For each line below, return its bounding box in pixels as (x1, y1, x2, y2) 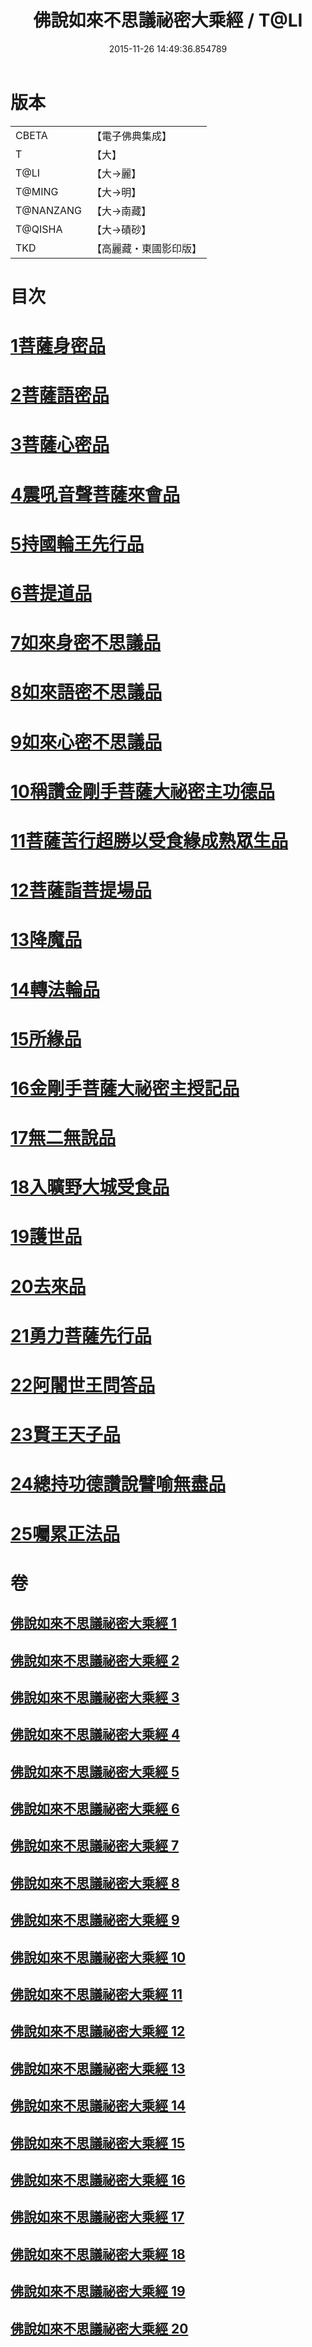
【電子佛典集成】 (91, 129, 173, 143)
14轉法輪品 (10, 978, 101, 1001)
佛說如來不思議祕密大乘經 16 (10, 2172, 186, 2188)
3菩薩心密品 (10, 434, 110, 456)
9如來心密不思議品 (10, 731, 163, 753)
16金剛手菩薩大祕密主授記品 (10, 1077, 240, 1100)
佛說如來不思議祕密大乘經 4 (10, 1726, 181, 1743)
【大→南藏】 (91, 204, 152, 218)
